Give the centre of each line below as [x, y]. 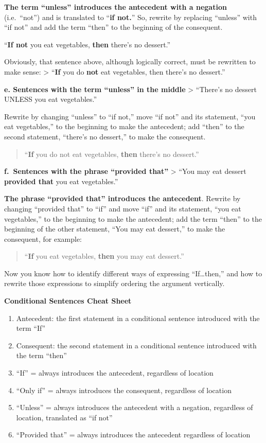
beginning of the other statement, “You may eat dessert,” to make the [115, 229]
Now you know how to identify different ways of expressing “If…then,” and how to [133, 273]
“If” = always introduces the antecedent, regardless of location [115, 373]
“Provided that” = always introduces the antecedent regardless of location [133, 435]
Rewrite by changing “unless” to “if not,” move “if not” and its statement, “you [130, 116]
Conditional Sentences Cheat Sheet [68, 301]
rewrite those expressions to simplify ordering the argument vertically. [114, 283]
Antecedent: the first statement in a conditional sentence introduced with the [138, 318]
